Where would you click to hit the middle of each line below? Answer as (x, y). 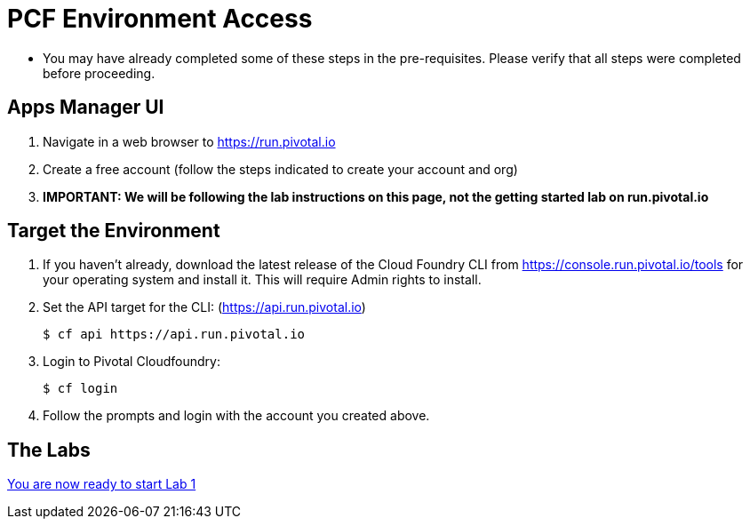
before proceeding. (99, 73)
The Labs (49, 450)
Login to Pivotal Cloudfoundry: (132, 362)
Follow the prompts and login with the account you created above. (236, 416)
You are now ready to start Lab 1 (102, 484)
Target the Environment (114, 231)
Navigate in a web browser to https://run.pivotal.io (189, 141)
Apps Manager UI (86, 108)
